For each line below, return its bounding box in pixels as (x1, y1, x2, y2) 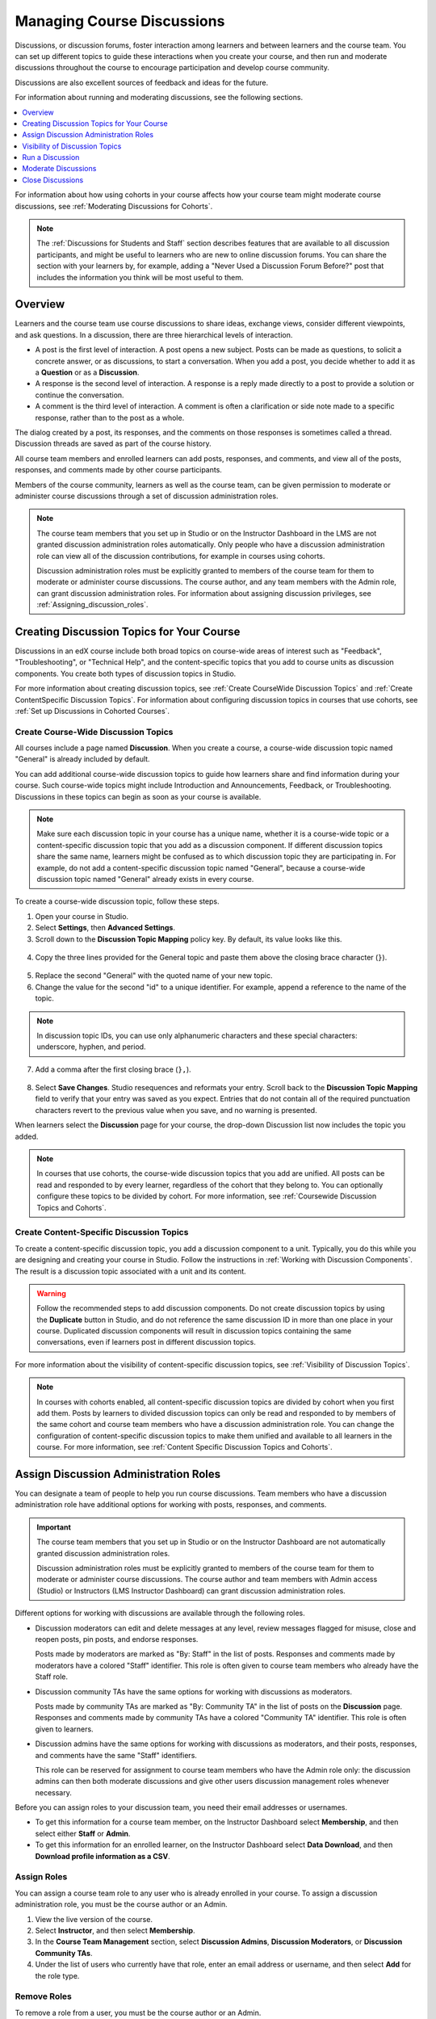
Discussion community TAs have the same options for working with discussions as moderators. (35, 1686, 353, 1696)
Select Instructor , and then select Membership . (35, 1925, 195, 1935)
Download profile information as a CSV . (35, 1851, 170, 1861)
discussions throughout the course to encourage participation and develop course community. (15, 63, 330, 73)
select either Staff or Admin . (35, 1828, 131, 1838)
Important (36, 1522, 72, 1532)
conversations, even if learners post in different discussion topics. (36, 1337, 256, 1347)
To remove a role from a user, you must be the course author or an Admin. (15, 2008, 262, 2017)
